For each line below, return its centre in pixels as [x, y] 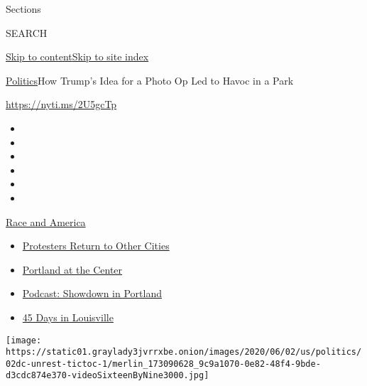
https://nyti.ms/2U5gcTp [61, 104]
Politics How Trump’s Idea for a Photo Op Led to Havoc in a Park [150, 80]
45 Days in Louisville [68, 317]
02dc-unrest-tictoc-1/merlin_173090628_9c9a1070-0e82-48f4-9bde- [163, 364]
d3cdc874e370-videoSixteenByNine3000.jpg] [108, 376]
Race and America [46, 221]
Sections [23, 9]
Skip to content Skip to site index [77, 57]
